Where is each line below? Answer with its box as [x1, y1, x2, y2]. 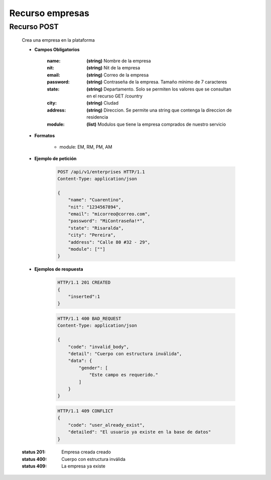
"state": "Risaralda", [68, 225, 124, 231]
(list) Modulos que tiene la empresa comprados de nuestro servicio [86, 121, 226, 127]
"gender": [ [78, 365, 108, 370]
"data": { [68, 358, 92, 364]
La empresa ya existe [61, 463, 105, 469]
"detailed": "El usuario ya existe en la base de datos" [68, 429, 211, 435]
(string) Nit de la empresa [86, 65, 141, 71]
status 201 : [22, 449, 46, 455]
